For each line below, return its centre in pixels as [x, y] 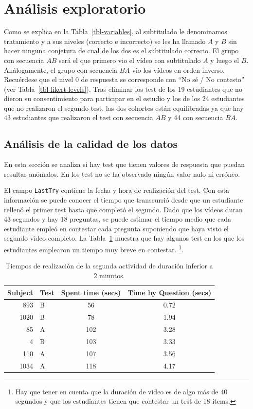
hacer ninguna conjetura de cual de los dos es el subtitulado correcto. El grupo [121, 51]
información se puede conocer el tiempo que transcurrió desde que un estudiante [124, 200]
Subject [20, 292]
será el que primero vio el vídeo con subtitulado [130, 60]
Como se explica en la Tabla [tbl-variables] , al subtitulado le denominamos [116, 31]
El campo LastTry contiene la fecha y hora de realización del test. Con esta [117, 190]
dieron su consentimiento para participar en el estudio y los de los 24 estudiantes [124, 98]
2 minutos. [109, 275]
